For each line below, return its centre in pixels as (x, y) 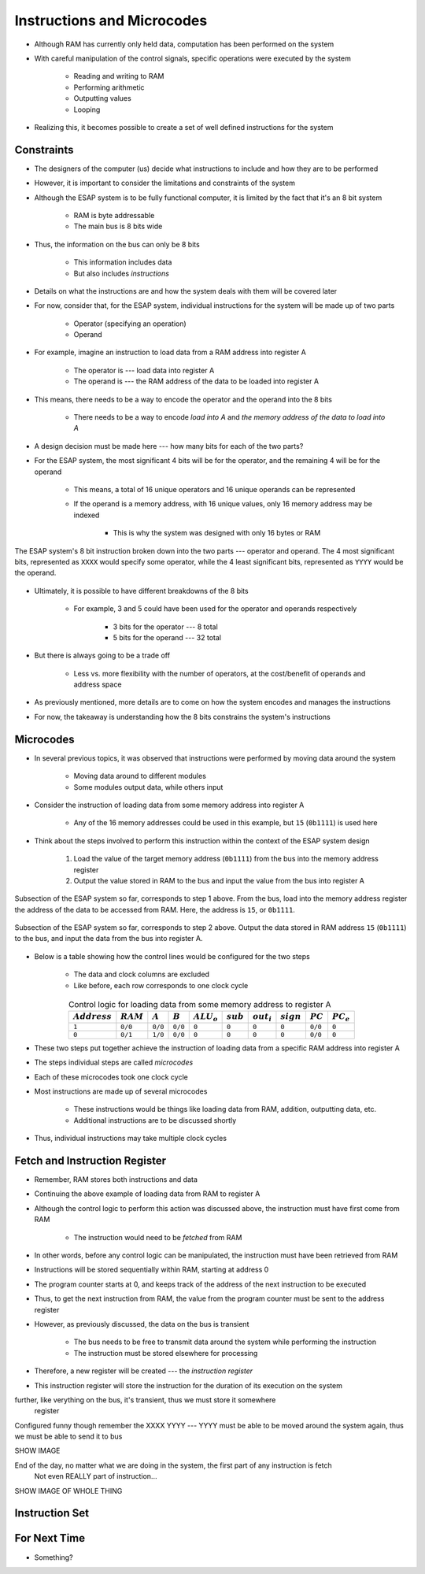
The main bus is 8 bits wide (118, 226)
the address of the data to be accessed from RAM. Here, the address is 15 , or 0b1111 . (155, 909)
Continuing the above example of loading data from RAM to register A (147, 1194)
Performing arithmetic (109, 87)
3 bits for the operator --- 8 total (165, 627)
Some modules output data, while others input (148, 787)
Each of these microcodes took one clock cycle (111, 1077)
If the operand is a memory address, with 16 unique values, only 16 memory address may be (223, 504)
